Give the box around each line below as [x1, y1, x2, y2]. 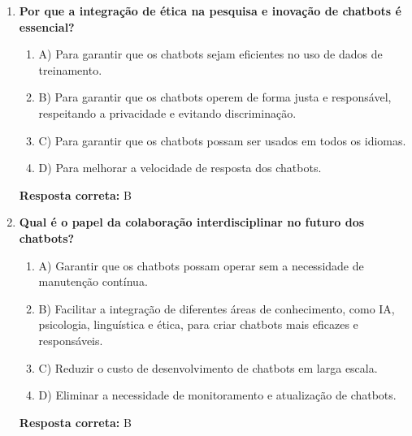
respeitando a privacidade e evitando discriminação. [38, 104, 297, 121]
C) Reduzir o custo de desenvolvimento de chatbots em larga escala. [38, 359, 378, 376]
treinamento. [38, 61, 102, 78]
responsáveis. [38, 331, 103, 348]
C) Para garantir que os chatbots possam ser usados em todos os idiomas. [38, 132, 406, 149]
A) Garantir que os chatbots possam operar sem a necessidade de [38, 257, 364, 274]
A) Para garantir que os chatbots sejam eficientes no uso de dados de [38, 45, 383, 63]
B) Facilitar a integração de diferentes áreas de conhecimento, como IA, [38, 300, 395, 317]
